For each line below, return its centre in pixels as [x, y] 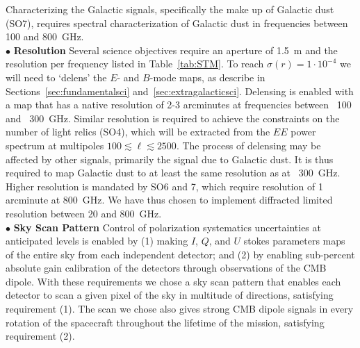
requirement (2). [40, 336]
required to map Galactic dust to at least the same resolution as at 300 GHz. [173, 173]
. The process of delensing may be [248, 145]
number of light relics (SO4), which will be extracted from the [138, 132]
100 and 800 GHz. [45, 36]
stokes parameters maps [294, 241]
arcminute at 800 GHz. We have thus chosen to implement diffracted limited [169, 200]
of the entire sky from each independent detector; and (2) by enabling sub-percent [180, 254]
